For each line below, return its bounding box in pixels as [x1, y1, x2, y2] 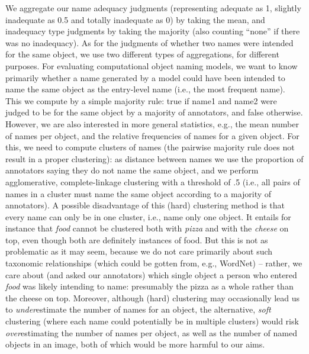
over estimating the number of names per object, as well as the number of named [5, 326, 298, 339]
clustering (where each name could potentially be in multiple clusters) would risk [5, 315, 299, 327]
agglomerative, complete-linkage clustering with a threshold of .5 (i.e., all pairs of [5, 175, 300, 188]
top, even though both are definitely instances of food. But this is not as [5, 233, 268, 246]
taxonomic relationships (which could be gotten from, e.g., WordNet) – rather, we [5, 257, 302, 269]
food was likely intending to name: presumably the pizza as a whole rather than [5, 280, 294, 292]
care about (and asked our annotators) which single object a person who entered [5, 268, 297, 281]
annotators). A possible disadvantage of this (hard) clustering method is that [5, 199, 285, 211]
